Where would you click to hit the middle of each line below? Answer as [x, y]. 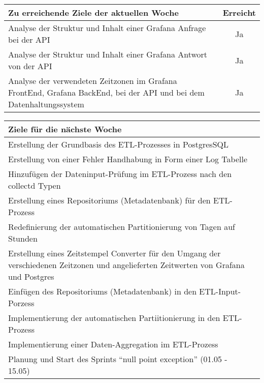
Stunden [23, 238]
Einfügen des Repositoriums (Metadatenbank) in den [103, 291]
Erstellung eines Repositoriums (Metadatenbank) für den [109, 200]
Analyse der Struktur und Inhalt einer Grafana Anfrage [107, 28]
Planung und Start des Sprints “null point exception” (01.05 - [118, 359]
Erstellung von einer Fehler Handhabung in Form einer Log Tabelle [128, 159]
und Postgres [31, 276]
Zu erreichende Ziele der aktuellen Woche [93, 12]
